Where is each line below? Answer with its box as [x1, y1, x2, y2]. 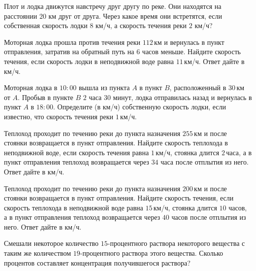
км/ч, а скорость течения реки [96, 20, 187, 31]
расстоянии [4, 10, 37, 21]
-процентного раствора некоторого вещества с [107, 238, 245, 248]
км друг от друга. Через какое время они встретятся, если [48, 10, 222, 21]
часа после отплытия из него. [160, 157, 249, 167]
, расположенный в [169, 82, 226, 93]
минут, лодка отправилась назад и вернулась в [113, 92, 252, 102]
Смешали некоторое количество [4, 238, 99, 248]
